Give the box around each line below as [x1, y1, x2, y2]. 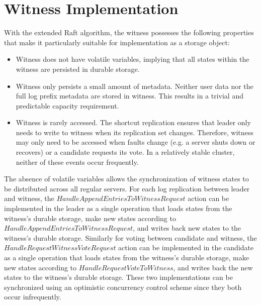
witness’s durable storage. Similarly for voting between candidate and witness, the [4, 232, 257, 243]
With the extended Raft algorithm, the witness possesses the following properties [4, 27, 254, 38]
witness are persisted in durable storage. [16, 63, 140, 74]
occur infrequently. [4, 291, 61, 302]
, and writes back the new [173, 262, 253, 272]
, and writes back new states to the [133, 223, 241, 233]
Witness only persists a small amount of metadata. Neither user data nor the [16, 80, 253, 91]
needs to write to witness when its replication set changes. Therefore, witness [16, 127, 253, 137]
